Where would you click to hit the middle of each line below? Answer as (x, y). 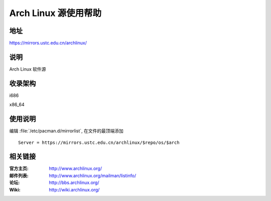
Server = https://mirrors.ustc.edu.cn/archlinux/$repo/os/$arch (99, 142)
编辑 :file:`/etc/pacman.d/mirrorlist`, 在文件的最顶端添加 (66, 131)
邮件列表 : (19, 175)
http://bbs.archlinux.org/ (74, 182)
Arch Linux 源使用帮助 (55, 13)
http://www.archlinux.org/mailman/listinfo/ (93, 175)
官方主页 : (19, 168)
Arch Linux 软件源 (28, 69)
